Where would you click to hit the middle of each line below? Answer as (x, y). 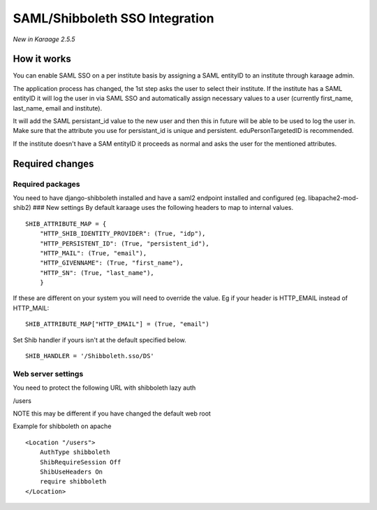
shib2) (22, 208)
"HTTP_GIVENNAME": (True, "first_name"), (112, 263)
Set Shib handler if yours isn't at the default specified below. (99, 340)
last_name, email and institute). (58, 108)
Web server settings (48, 374)
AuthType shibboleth (75, 452)
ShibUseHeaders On (71, 472)
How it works (42, 59)
